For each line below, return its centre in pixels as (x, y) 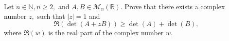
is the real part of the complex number (106, 33)
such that (51, 16)
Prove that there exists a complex (175, 6)
